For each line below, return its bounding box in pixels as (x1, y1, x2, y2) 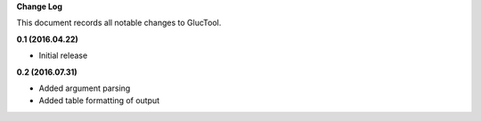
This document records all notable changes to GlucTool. (16, 18, 222, 28)
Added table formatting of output (38, 95, 160, 106)
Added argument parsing (38, 83, 131, 93)
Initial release (38, 50, 88, 61)
